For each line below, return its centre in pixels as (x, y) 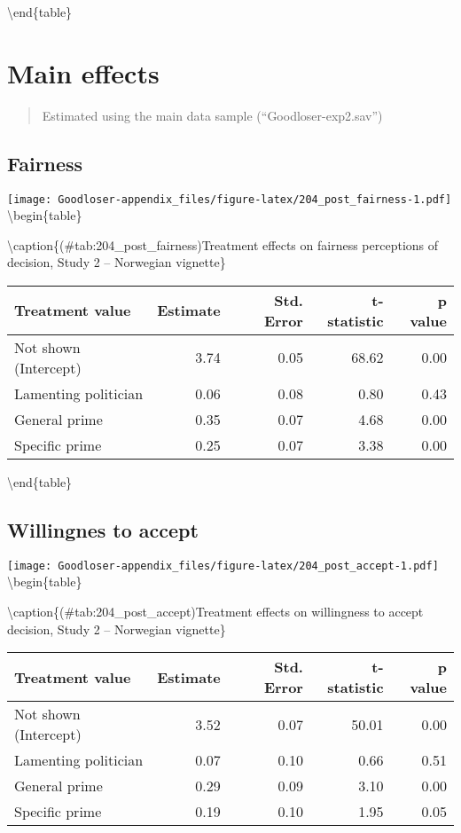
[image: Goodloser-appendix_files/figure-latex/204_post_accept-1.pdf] (223, 566)
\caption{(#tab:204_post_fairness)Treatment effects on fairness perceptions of (223, 244)
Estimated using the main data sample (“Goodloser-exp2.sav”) (212, 115)
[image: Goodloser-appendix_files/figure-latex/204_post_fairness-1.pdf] (230, 199)
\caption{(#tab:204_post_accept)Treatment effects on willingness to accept (215, 611)
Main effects (83, 72)
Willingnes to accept (103, 529)
